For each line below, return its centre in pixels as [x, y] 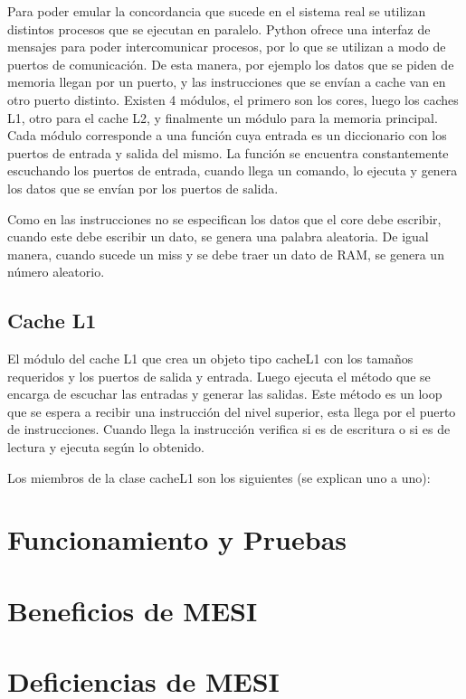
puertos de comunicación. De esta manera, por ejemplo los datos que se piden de [231, 64]
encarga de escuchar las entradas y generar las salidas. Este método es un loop [225, 394]
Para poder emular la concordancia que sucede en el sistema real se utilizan [217, 11]
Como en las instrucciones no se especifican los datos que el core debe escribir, [224, 218]
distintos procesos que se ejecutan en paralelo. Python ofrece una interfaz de [219, 28]
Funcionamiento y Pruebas [177, 539]
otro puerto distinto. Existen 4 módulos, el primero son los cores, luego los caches [233, 99]
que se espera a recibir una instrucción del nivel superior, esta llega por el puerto [232, 411]
